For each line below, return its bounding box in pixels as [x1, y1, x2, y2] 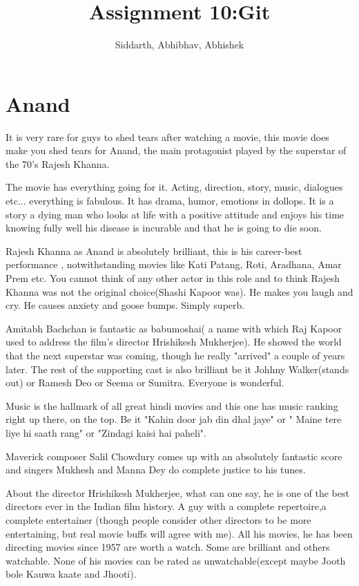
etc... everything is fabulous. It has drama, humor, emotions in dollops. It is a [6, 193, 334, 208]
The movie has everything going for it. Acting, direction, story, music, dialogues [6, 180, 343, 194]
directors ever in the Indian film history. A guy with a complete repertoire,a [6, 499, 327, 513]
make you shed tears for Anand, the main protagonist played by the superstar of [6, 143, 347, 158]
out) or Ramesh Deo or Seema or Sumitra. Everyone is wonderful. [6, 375, 284, 390]
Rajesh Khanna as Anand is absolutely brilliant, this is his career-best [6, 243, 302, 258]
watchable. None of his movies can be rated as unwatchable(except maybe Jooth [6, 553, 346, 567]
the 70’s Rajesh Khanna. [6, 156, 110, 171]
